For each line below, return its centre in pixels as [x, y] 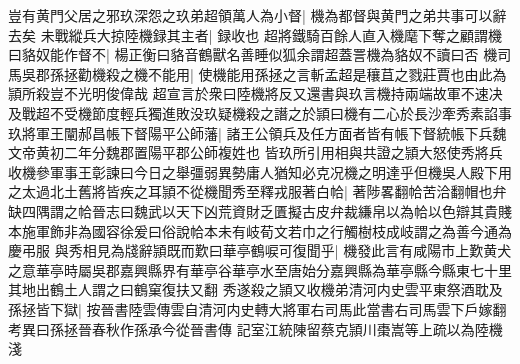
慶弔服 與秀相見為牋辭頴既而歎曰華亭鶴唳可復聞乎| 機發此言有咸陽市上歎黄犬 [260, 250]
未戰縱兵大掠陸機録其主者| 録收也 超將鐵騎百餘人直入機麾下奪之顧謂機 [271, 34]
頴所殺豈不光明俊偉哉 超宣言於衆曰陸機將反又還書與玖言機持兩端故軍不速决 [255, 93]
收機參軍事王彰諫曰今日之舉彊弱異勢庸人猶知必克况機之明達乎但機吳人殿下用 [260, 171]
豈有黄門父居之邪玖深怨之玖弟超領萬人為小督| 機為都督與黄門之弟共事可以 [250, 15]
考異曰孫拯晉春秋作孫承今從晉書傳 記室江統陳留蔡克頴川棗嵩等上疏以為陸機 [255, 328]
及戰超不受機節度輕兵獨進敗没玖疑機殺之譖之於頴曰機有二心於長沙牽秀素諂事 [260, 112]
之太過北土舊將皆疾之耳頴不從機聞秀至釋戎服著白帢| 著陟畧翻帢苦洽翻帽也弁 [257, 191]
